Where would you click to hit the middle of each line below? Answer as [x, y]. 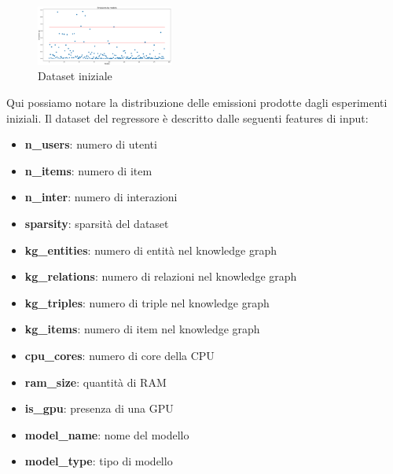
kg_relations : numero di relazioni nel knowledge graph [161, 276]
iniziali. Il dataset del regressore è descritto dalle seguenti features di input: [187, 118]
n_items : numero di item [88, 170]
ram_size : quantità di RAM [95, 382]
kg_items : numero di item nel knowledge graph [142, 329]
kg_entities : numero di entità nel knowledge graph [151, 250]
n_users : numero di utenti [91, 144]
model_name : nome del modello [107, 434]
